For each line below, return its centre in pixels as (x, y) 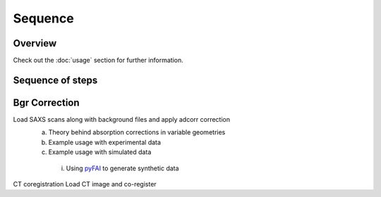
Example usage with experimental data (105, 142)
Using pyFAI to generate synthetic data (122, 168)
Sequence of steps (55, 80)
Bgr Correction (47, 102)
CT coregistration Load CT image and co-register (85, 184)
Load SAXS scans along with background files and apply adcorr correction (122, 119)
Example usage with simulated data (100, 152)
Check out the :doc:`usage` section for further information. (98, 61)
